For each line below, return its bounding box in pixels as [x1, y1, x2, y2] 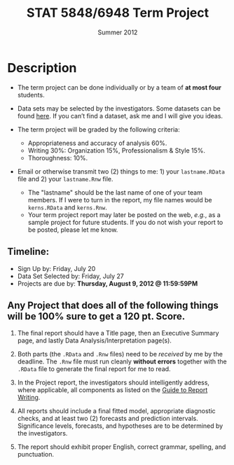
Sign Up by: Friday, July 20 [17, 264, 96, 272]
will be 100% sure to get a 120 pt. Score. [7, 310, 186, 322]
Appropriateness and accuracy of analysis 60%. [27, 139, 167, 147]
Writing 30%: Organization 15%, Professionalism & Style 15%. [27, 146, 205, 155]
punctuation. [17, 450, 55, 459]
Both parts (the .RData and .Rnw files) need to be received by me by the [17, 350, 223, 359]
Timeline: [7, 246, 50, 258]
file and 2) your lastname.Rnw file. [17, 174, 113, 183]
